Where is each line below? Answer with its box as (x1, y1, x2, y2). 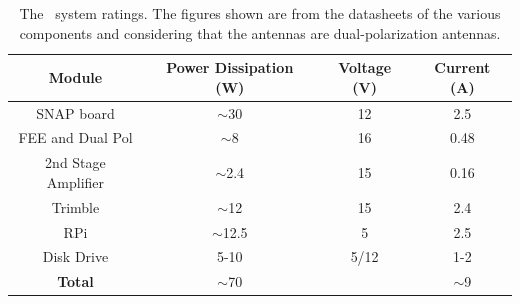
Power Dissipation (166, 57, 294, 78)
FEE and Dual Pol (18, 127, 133, 148)
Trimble (51, 196, 100, 217)
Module (48, 66, 103, 87)
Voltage (338, 57, 392, 78)
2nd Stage (45, 152, 106, 173)
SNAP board (36, 102, 115, 123)
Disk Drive (42, 246, 109, 267)
